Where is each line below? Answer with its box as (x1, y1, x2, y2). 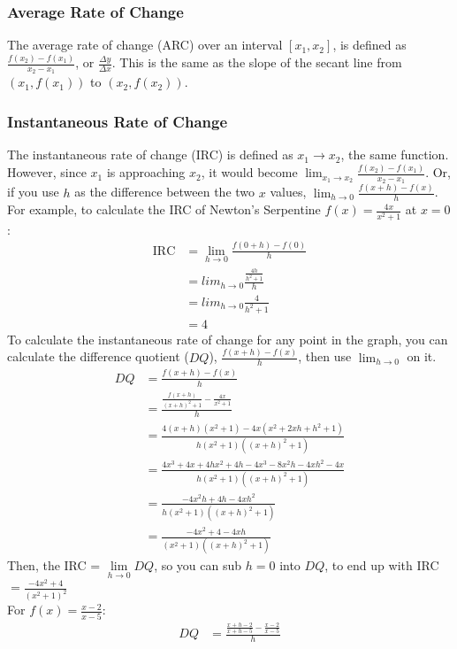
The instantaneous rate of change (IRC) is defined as (7, 145, 293, 164)
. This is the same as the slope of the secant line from (111, 53, 402, 72)
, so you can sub (154, 556, 242, 575)
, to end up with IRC (324, 556, 439, 575)
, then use (298, 347, 352, 366)
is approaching (106, 163, 186, 182)
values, (270, 182, 307, 201)
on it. (407, 347, 437, 366)
